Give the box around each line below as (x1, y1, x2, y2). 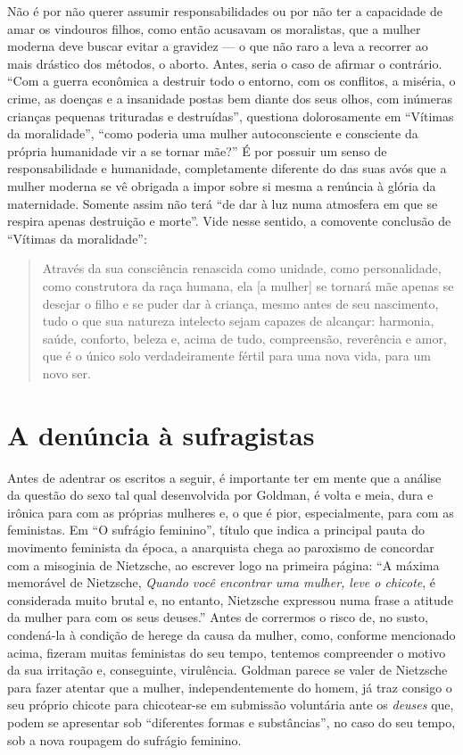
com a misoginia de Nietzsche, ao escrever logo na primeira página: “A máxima (7, 555, 440, 574)
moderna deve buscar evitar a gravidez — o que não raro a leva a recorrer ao (7, 37, 428, 55)
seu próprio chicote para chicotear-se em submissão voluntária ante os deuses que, (7, 695, 454, 714)
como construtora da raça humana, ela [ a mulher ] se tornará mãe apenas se (42, 276, 454, 295)
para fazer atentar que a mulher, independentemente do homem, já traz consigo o (7, 677, 452, 696)
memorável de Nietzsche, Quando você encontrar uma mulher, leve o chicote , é (7, 573, 436, 592)
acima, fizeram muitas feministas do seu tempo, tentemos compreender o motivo (7, 643, 446, 661)
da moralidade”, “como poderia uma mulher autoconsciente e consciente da (7, 124, 418, 143)
